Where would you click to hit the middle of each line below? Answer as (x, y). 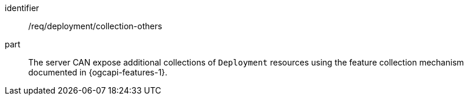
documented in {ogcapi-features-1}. (98, 72)
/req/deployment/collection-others (95, 26)
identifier (22, 8)
